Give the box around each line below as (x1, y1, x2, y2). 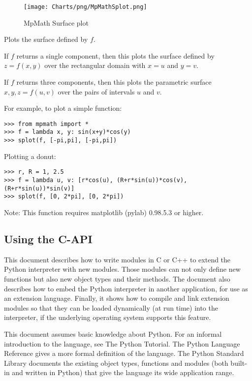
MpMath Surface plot (24, 17, 89, 28)
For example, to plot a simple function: (4, 103, 122, 113)
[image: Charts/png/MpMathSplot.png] (24, 3, 147, 10)
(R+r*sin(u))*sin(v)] (4, 185, 75, 192)
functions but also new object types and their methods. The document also (4, 273, 230, 284)
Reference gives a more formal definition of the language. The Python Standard (4, 348, 244, 358)
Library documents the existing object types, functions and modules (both (4, 357, 228, 368)
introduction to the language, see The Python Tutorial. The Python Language (4, 338, 240, 349)
